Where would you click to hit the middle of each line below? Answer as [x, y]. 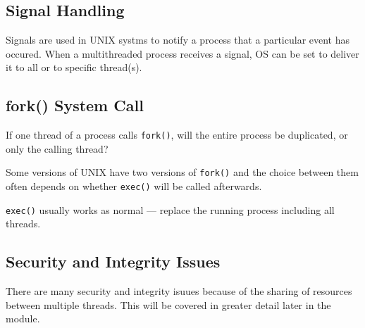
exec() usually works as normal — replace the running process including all [170, 209]
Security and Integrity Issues [113, 261]
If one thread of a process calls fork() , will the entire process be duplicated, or [177, 135]
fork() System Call [75, 105]
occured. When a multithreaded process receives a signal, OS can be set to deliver [182, 53]
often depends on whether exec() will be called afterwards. [134, 186]
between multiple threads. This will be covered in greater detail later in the [168, 304]
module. [23, 318]
